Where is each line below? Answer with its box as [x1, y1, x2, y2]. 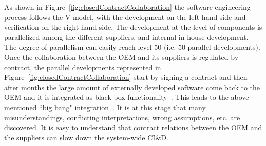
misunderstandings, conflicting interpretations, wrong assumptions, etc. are [4, 112, 240, 122]
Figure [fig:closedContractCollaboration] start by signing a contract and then [4, 72, 248, 82]
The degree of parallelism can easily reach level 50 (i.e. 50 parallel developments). [4, 41, 260, 52]
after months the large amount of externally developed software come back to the [4, 81, 260, 92]
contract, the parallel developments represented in [4, 61, 161, 72]
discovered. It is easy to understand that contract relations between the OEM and [4, 122, 262, 133]
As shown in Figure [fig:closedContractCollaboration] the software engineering [4, 2, 251, 12]
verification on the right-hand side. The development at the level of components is [4, 22, 262, 32]
